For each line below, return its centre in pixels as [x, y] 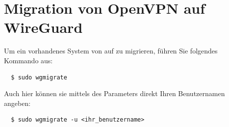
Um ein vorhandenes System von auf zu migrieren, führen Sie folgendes [111, 51]
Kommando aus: [28, 60]
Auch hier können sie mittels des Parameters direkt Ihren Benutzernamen [114, 93]
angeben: [17, 103]
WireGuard [43, 27]
